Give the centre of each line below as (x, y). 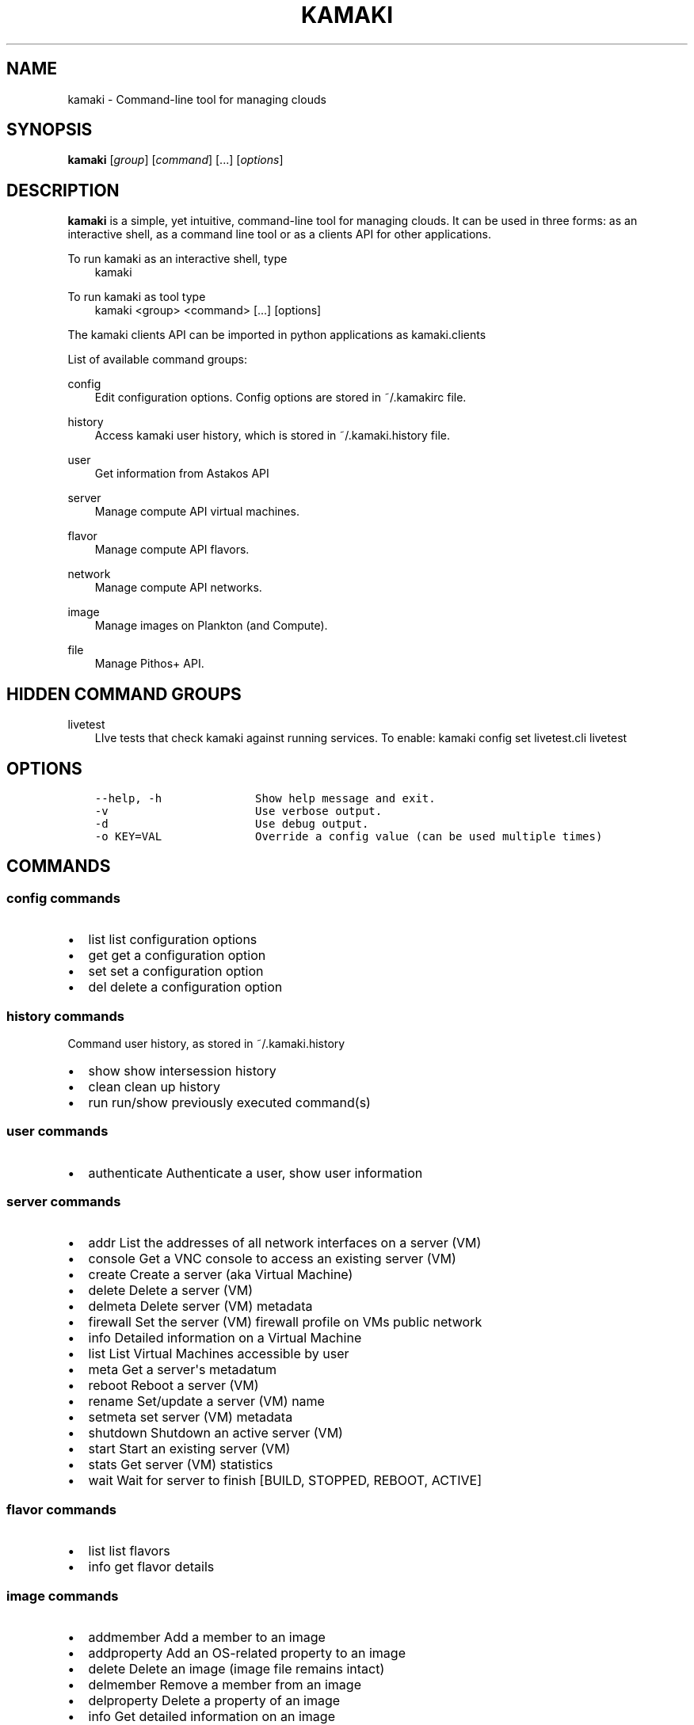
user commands (57, 1131)
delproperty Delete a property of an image (214, 1700)
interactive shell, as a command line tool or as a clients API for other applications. (280, 234)
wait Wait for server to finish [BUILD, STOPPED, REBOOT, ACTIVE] (285, 1481)
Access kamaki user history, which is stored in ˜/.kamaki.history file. (272, 436)
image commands (63, 1596)
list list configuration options (173, 940)
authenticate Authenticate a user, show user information (255, 1173)
